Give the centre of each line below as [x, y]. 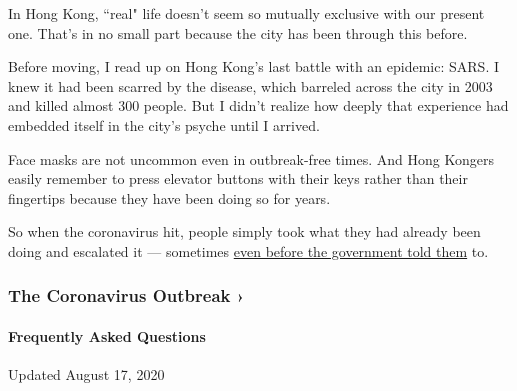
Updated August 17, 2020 [86, 374]
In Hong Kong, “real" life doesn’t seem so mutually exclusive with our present [246, 13]
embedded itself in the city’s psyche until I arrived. [164, 124]
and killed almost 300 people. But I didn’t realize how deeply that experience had [258, 105]
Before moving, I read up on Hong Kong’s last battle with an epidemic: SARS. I [254, 66]
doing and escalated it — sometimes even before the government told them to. [248, 250]
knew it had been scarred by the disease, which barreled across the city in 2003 [250, 85]
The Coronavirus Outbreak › [126, 295]
